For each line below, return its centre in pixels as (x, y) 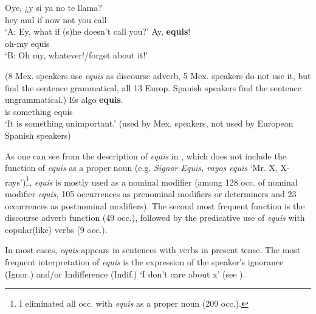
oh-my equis (27, 43)
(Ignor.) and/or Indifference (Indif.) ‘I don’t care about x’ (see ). (125, 274)
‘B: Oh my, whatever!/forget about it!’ (77, 55)
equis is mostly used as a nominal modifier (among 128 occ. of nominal (166, 182)
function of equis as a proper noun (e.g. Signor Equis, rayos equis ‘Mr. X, (141, 168)
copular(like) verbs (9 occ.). (56, 229)
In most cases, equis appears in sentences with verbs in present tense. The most (153, 250)
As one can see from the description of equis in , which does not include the (146, 155)
